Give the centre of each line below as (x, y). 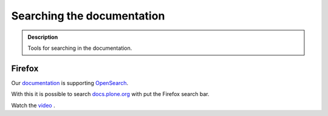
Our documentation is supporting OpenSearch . (70, 83)
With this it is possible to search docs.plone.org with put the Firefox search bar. (110, 94)
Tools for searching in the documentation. (80, 48)
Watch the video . (33, 105)
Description (43, 37)
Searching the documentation (88, 16)
